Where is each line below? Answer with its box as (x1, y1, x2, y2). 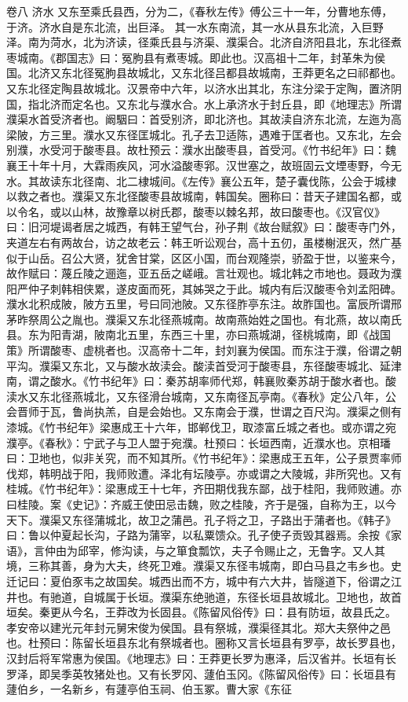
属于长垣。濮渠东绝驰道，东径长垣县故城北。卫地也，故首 (104, 588, 402, 605)
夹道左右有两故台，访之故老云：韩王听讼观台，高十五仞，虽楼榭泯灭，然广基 (6, 233, 402, 250)
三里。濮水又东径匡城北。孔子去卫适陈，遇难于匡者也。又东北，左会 (49, 126, 402, 142)
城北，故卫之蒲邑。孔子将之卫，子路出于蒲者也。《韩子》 (104, 511, 396, 527)
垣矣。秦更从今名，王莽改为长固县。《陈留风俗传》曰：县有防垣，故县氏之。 (6, 604, 396, 620)
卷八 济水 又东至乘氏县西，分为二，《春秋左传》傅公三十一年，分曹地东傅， (6, 3, 393, 19)
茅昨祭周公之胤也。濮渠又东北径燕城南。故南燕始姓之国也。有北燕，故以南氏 (6, 311, 402, 327)
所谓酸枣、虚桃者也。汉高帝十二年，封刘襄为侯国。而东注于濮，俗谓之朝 (27, 342, 402, 358)
